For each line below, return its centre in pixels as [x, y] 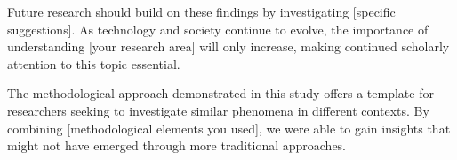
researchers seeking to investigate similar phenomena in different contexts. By [218, 110]
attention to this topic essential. [94, 63]
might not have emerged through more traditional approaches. [177, 145]
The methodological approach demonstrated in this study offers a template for [220, 93]
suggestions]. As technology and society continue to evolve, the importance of [218, 29]
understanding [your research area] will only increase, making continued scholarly [228, 46]
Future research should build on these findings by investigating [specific [201, 11]
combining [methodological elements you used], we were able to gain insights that [229, 128]
